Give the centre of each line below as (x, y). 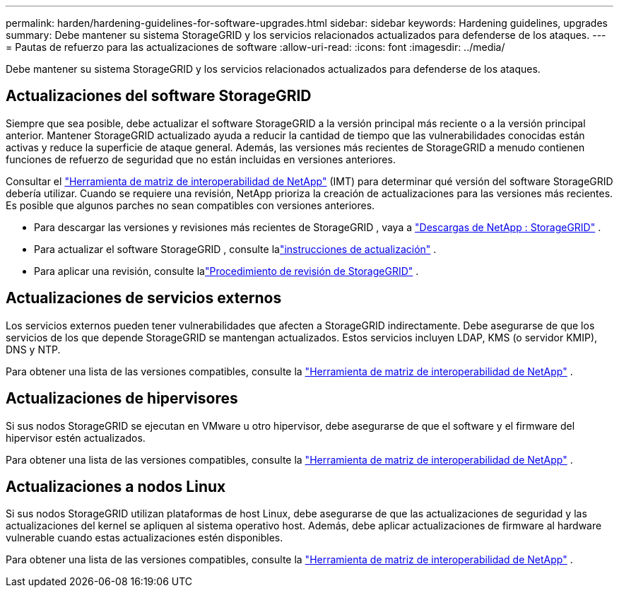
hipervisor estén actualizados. (76, 438)
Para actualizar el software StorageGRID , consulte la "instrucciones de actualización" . (235, 249)
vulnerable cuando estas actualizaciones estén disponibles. (145, 538)
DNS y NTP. (33, 349)
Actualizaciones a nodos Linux (116, 486)
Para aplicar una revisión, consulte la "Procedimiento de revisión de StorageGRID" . (226, 271)
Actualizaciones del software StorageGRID (159, 96)
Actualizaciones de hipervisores (122, 399)
